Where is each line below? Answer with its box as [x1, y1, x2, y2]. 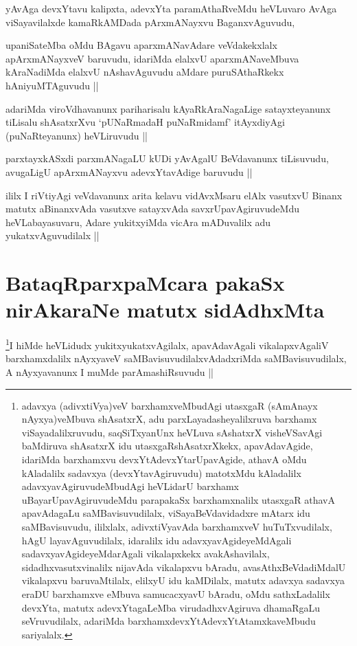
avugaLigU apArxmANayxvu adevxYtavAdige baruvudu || [5, 164, 253, 179]
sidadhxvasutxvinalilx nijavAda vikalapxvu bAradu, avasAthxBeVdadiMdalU [21, 559, 346, 574]
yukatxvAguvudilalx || [5, 228, 100, 243]
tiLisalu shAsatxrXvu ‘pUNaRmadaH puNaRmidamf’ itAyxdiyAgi [5, 115, 285, 129]
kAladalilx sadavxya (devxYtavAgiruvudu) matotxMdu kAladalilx [21, 465, 301, 480]
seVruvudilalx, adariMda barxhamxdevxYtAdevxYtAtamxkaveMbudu [21, 614, 316, 628]
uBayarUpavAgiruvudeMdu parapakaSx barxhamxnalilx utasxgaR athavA [21, 492, 335, 506]
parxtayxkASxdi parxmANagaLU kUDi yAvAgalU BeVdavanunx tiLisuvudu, [5, 151, 329, 166]
